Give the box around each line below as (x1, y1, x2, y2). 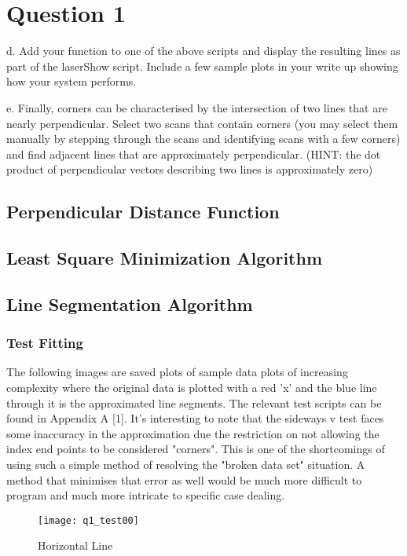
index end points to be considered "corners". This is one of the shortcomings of (6, 441, 385, 457)
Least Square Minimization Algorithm (6, 246, 323, 270)
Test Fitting (6, 333, 83, 353)
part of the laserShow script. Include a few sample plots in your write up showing (6, 57, 398, 74)
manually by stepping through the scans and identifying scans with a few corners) (6, 130, 401, 147)
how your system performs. (6, 73, 137, 90)
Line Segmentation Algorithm (6, 291, 253, 316)
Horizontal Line (38, 537, 113, 554)
